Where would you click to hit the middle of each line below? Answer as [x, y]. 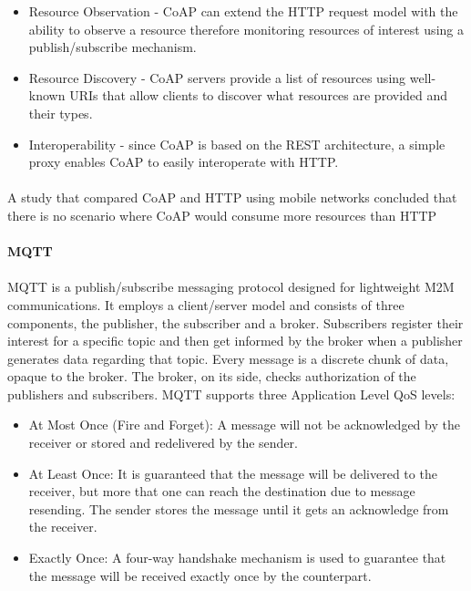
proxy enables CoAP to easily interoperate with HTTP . [184, 162]
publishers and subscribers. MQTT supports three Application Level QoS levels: [231, 394]
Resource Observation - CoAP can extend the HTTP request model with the [243, 11]
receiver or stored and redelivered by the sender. [163, 443]
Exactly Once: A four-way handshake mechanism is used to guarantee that [237, 558]
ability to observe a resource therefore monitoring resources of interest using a [246, 29]
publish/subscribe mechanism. [113, 47]
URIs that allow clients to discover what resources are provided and [259, 95]
